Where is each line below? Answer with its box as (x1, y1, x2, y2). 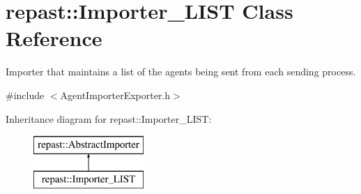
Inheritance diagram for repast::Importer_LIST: (6, 111, 212, 126)
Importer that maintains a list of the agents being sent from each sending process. (6, 64, 356, 79)
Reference (6, 24, 102, 52)
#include (6, 87, 45, 102)
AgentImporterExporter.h (60, 87, 171, 102)
